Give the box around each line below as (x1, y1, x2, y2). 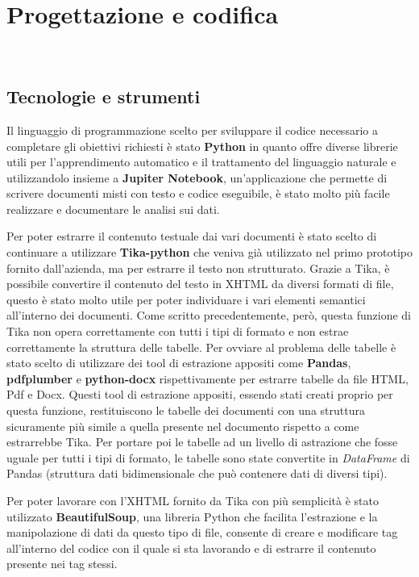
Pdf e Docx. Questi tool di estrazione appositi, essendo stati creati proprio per (6, 386, 393, 403)
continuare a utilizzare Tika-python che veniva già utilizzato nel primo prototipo (6, 244, 413, 261)
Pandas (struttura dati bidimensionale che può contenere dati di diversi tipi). (6, 465, 388, 482)
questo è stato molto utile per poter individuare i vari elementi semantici (6, 291, 366, 307)
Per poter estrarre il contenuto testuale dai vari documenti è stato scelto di (6, 228, 377, 245)
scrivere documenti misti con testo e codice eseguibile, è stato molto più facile (6, 185, 390, 202)
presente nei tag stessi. (6, 555, 118, 572)
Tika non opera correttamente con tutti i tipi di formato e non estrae (6, 323, 349, 340)
